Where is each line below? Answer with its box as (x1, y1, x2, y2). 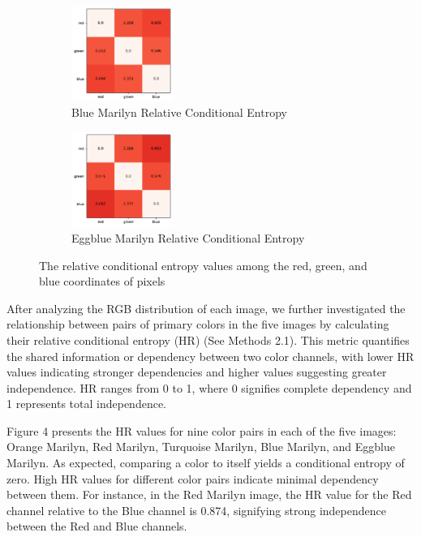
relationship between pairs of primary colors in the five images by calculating (6, 316, 389, 333)
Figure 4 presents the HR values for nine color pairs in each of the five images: (6, 422, 397, 439)
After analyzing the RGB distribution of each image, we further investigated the (6, 299, 406, 316)
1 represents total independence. (6, 395, 167, 412)
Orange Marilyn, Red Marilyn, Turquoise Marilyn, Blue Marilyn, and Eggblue (6, 438, 395, 455)
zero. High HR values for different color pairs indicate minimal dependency (6, 470, 379, 487)
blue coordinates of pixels (39, 273, 165, 290)
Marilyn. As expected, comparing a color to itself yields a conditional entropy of (6, 454, 405, 471)
